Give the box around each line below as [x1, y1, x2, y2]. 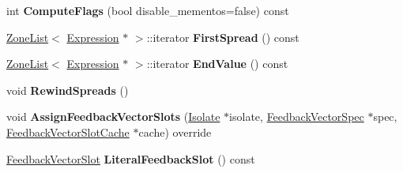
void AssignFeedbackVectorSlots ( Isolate [6, 108, 220, 125]
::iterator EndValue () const [146, 55, 288, 72]
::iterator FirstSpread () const [146, 28, 299, 45]
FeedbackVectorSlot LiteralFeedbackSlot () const [6, 150, 255, 167]
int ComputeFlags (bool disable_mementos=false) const [6, 2, 289, 18]
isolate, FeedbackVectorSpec [229, 108, 364, 125]
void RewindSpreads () [6, 81, 129, 98]
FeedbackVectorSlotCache [6, 123, 130, 140]
